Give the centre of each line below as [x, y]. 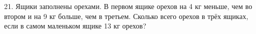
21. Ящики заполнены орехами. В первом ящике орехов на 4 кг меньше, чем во [128, 6]
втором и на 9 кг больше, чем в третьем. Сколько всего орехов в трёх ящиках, [126, 16]
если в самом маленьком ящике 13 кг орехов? [75, 26]
